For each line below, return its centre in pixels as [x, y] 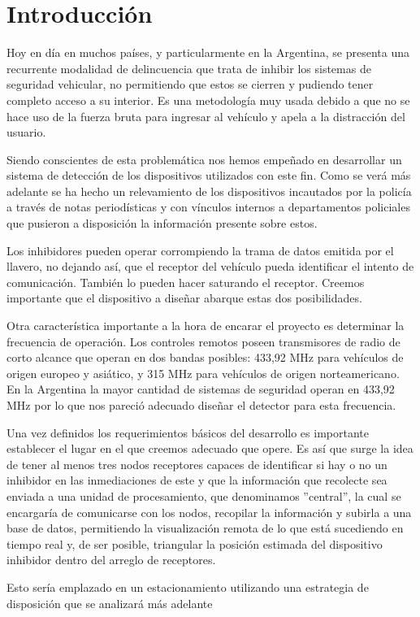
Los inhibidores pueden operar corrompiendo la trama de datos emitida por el [200, 250]
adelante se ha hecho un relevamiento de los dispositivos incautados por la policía [209, 191]
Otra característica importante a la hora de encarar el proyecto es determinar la [206, 326]
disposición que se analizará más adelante [110, 603]
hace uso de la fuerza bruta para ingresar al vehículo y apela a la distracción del [206, 116]
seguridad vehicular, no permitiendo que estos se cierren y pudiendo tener [190, 84]
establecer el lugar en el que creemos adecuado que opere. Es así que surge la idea [210, 448]
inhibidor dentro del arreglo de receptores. [111, 560]
